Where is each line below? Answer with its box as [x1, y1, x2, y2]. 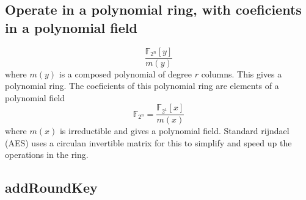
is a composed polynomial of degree [59, 67, 192, 80]
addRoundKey [5, 178, 98, 197]
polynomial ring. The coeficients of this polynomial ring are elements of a [5, 79, 279, 92]
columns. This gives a [201, 67, 282, 80]
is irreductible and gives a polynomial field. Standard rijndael [59, 124, 290, 137]
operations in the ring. [5, 148, 89, 161]
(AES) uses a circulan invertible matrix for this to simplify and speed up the [5, 136, 292, 149]
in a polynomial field [5, 18, 137, 37]
